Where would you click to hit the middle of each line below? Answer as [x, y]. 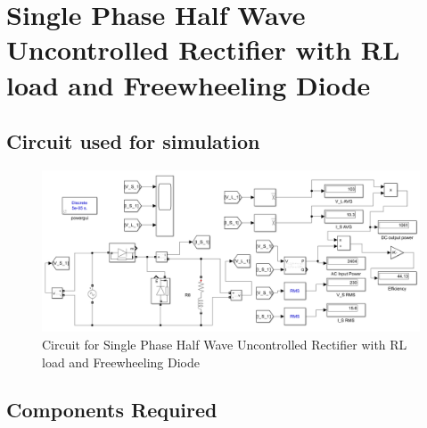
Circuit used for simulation [133, 141]
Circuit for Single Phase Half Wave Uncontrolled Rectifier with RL [225, 344]
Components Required [112, 410]
